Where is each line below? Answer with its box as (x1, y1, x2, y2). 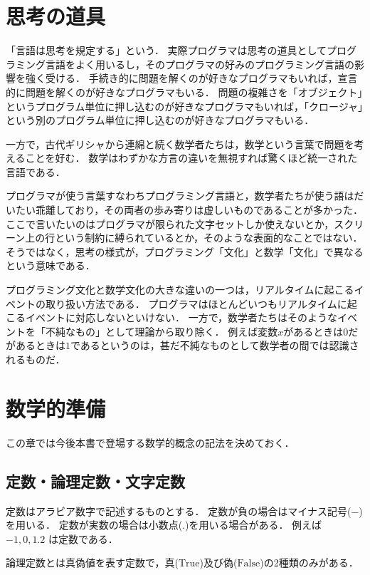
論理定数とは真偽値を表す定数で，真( (6, 555, 179, 570)
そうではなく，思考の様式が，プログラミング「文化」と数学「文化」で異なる (6, 244, 364, 259)
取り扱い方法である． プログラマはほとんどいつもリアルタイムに (45, 296, 347, 311)
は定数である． (48, 531, 118, 546)
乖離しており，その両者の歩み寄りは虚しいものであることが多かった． (35, 202, 364, 217)
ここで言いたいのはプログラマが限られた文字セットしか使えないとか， (6, 216, 334, 231)
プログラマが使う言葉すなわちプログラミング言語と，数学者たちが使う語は (6, 188, 354, 203)
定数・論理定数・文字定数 (6, 470, 185, 492)
